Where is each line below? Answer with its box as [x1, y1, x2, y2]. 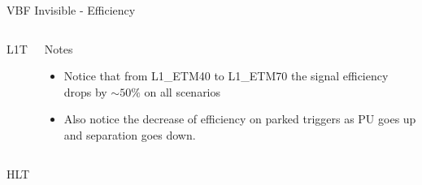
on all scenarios [144, 83, 221, 100]
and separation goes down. [63, 126, 196, 143]
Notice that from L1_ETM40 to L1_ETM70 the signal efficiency [63, 67, 389, 84]
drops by [63, 83, 107, 100]
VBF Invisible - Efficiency [7, 2, 136, 18]
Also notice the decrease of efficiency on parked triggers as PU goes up [63, 110, 416, 127]
